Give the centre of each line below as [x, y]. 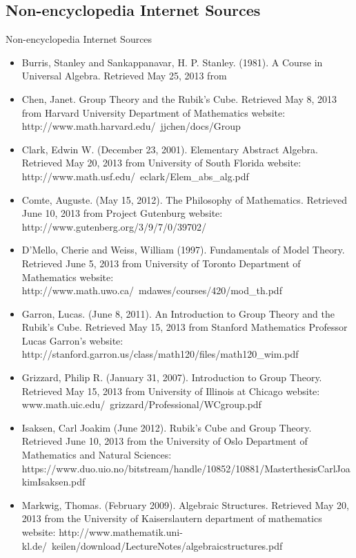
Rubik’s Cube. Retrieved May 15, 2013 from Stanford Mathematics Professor [185, 327]
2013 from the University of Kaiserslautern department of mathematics [172, 518]
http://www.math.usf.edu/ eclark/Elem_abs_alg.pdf [135, 176]
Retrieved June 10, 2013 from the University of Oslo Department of [165, 441]
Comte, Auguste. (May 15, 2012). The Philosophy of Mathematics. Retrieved [184, 199]
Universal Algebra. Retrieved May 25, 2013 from [124, 76]
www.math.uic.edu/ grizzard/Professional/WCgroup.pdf [141, 404]
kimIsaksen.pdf [53, 482]
